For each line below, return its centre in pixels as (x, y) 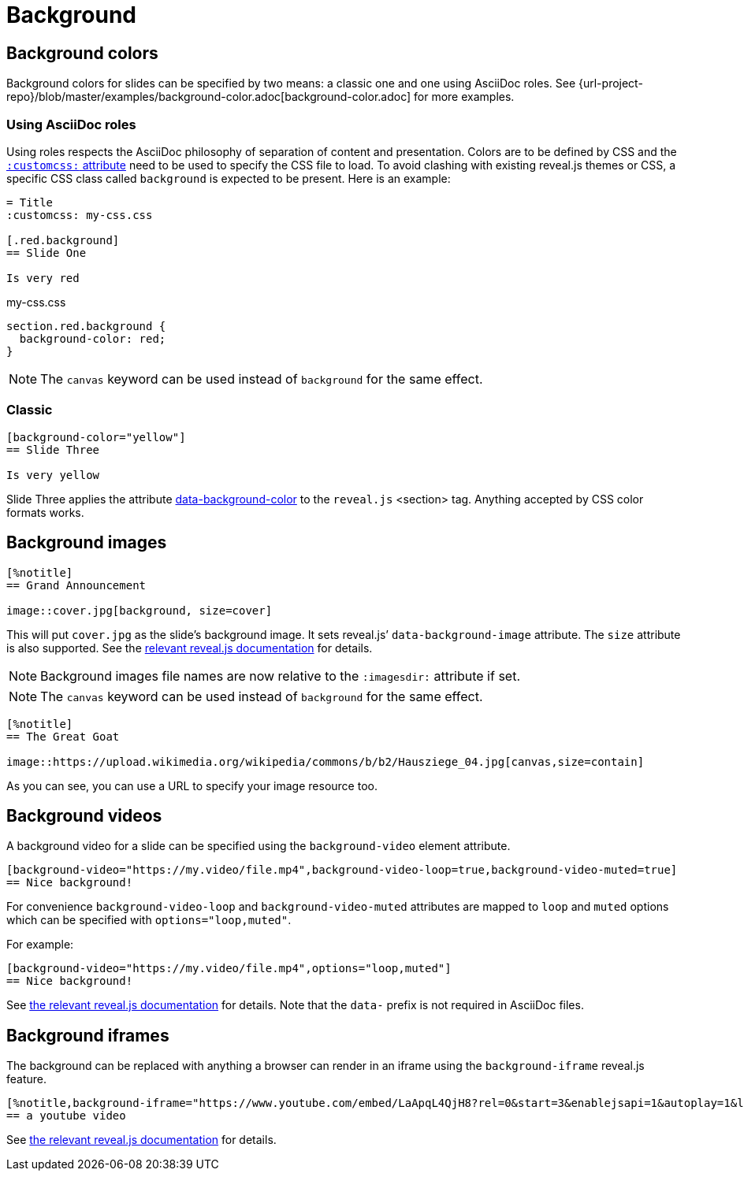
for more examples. (464, 97)
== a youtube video (66, 1116)
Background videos (84, 815)
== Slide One (46, 252)
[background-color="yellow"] (96, 437)
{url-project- (610, 84)
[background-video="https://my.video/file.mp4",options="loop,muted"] (229, 969)
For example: (40, 945)
